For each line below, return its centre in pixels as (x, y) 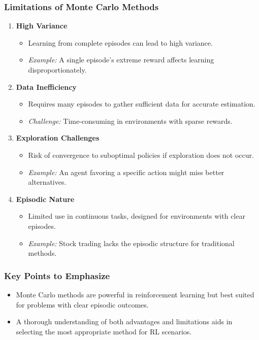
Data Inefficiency (46, 87)
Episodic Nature (45, 199)
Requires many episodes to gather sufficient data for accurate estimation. (142, 104)
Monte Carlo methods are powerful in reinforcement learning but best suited (135, 294)
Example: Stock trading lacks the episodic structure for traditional (131, 243)
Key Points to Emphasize (57, 275)
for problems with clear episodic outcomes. (82, 304)
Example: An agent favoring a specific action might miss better (126, 172)
